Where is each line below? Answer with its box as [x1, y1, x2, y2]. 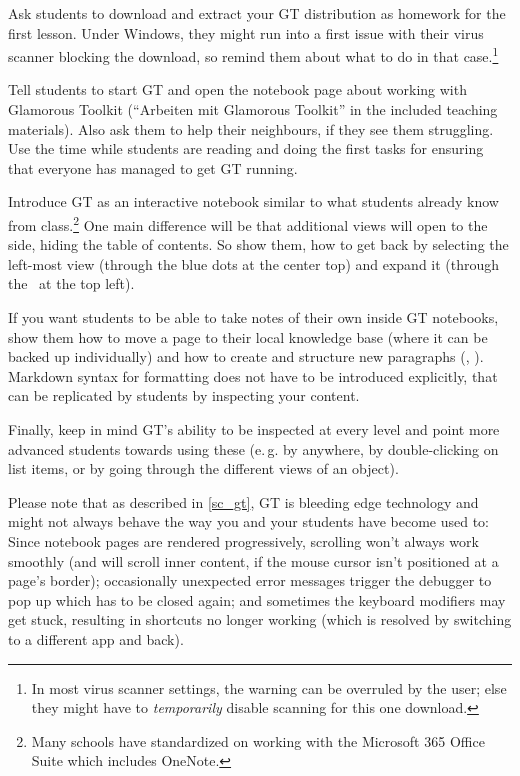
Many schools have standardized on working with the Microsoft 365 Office [31, 730, 485, 751]
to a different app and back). [8, 628, 184, 649]
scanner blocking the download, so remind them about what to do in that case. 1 [8, 43, 499, 66]
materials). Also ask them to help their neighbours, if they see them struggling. [8, 118, 494, 139]
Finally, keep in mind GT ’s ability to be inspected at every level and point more [8, 419, 500, 439]
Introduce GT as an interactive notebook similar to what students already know [8, 191, 499, 212]
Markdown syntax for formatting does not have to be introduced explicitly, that [8, 365, 498, 386]
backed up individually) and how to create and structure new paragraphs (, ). [8, 346, 484, 367]
